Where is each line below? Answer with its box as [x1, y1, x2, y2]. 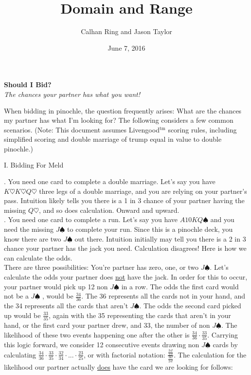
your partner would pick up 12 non [4, 281, 108, 291]
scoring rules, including [168, 124, 237, 134]
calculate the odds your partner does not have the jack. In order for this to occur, [4, 272, 248, 281]
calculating [4, 349, 36, 359]
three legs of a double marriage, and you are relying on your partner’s [39, 186, 247, 196]
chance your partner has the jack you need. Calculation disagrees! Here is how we [4, 243, 247, 253]
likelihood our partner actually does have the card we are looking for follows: [4, 361, 233, 372]
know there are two [4, 233, 61, 244]
